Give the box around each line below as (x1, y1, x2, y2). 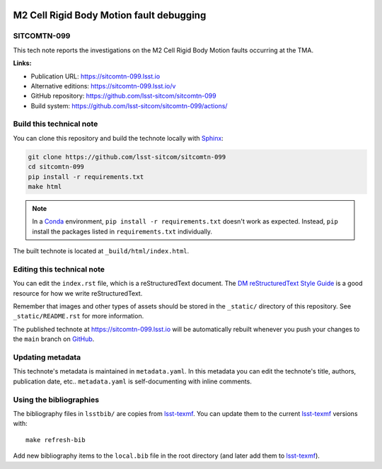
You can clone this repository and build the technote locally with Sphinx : (13, 134, 224, 142)
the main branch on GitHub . (13, 335, 95, 343)
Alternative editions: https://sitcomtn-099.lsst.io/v (30, 81, 176, 90)
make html (28, 183, 62, 191)
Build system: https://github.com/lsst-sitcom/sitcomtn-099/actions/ (30, 101, 228, 110)
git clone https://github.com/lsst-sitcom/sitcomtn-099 (28, 153, 226, 161)
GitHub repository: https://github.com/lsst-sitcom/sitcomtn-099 (30, 92, 216, 100)
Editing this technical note (13, 264, 105, 274)
